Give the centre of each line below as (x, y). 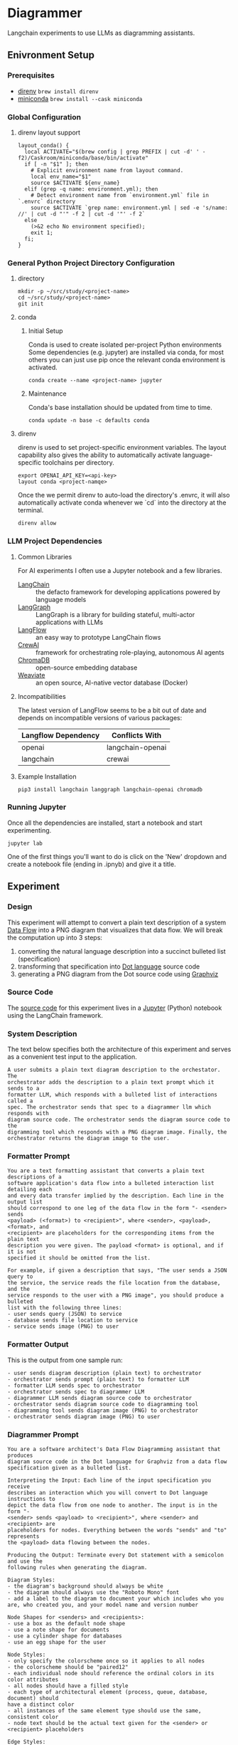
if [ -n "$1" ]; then (56, 164)
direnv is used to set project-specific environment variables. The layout (122, 448)
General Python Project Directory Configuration (91, 263)
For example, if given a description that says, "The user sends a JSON (117, 1271)
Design (20, 907)
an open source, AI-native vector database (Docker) (112, 682)
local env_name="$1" (61, 176)
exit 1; (42, 233)
